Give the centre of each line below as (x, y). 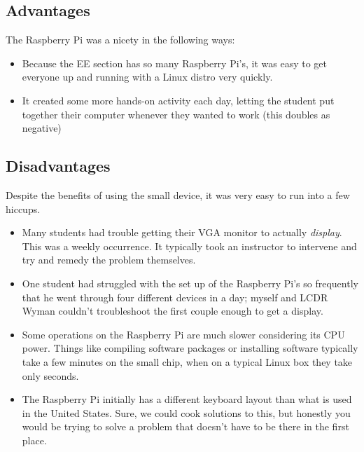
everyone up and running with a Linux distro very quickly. (147, 77)
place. (34, 440)
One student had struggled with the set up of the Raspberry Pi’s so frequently (190, 283)
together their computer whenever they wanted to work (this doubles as (176, 114)
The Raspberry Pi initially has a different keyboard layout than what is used (187, 399)
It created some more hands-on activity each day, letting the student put (178, 100)
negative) (42, 128)
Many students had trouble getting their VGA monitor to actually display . (182, 232)
